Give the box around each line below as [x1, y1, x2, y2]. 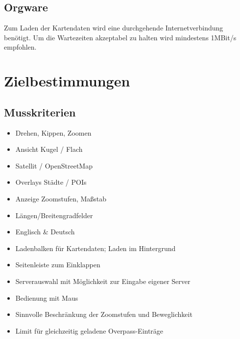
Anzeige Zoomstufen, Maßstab [15, 193, 107, 203]
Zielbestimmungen [4, 71, 130, 91]
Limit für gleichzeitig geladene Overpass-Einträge [15, 325, 164, 336]
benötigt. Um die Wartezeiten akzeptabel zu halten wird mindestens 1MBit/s [4, 32, 237, 42]
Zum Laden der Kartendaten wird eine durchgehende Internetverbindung [4, 23, 223, 33]
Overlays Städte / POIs [15, 177, 87, 187]
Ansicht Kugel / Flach [15, 144, 83, 154]
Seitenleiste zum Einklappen [15, 259, 100, 270]
